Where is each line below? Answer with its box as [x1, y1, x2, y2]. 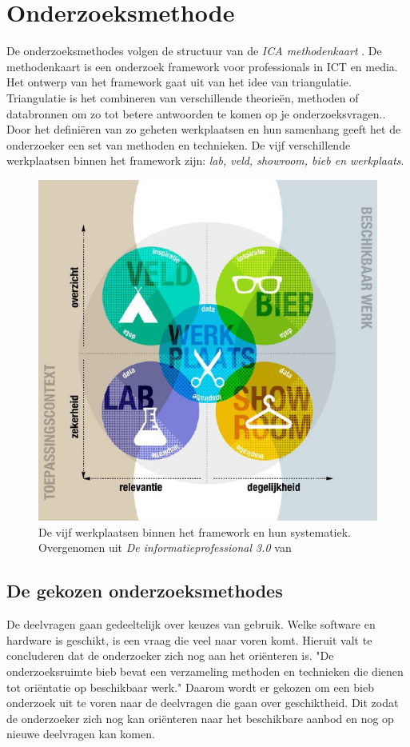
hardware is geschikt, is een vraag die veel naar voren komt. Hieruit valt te [6, 631, 372, 648]
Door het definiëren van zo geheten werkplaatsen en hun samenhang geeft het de [6, 121, 401, 138]
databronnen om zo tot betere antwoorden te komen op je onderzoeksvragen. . [6, 105, 386, 122]
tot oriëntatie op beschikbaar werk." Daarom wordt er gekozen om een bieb [6, 678, 374, 695]
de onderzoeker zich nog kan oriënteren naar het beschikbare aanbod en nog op [6, 709, 394, 726]
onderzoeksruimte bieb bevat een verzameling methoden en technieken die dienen [6, 662, 404, 679]
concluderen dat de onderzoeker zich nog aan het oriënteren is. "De [6, 647, 334, 664]
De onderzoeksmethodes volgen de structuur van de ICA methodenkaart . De [6, 42, 382, 59]
